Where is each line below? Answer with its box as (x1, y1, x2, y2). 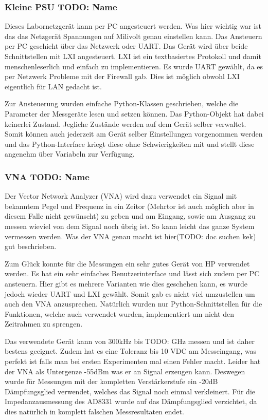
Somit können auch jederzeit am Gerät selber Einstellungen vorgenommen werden (5, 128, 263, 139)
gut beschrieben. (5, 241, 57, 252)
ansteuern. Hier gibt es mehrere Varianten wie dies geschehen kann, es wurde (5, 278, 247, 289)
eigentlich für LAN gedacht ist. (5, 81, 102, 91)
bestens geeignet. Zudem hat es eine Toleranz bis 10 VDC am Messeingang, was (5, 346, 257, 356)
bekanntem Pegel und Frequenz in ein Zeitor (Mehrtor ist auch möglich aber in (5, 200, 254, 211)
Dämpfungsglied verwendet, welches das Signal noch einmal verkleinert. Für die (5, 386, 255, 396)
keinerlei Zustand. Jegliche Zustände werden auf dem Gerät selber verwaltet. (5, 118, 246, 129)
